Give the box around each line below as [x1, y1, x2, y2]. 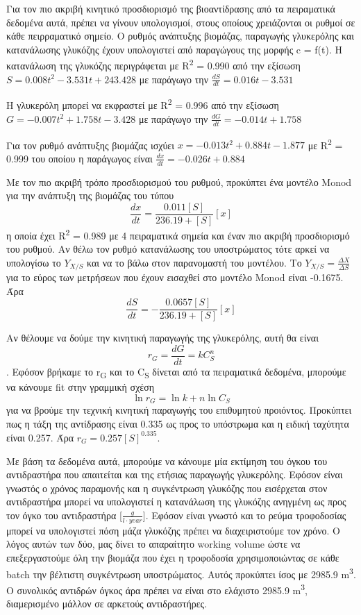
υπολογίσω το [6, 255, 61, 269]
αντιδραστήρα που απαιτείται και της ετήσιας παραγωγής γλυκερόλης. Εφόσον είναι [6, 467, 343, 482]
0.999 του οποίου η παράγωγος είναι [6, 151, 153, 165]
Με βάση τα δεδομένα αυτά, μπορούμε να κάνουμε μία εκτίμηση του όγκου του [6, 453, 328, 468]
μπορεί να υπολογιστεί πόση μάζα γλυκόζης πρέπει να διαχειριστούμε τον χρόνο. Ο [6, 523, 341, 537]
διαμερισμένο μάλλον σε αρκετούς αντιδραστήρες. [6, 596, 208, 610]
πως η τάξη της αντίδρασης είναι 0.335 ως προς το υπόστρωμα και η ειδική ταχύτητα [6, 416, 349, 430]
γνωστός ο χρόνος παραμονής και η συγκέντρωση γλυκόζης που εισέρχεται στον [6, 480, 328, 495]
